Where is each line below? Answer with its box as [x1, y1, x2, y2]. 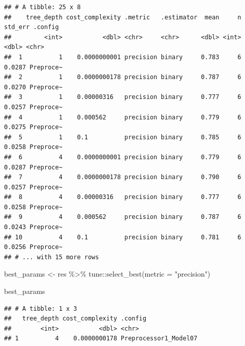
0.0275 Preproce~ [4, 123, 63, 131]
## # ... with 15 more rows [4, 253, 99, 261]
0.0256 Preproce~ [4, 243, 63, 251]
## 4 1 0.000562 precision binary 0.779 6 [4, 113, 241, 121]
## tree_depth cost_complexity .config [4, 315, 147, 323]
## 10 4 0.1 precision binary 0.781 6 [4, 233, 241, 241]
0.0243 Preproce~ [4, 224, 63, 231]
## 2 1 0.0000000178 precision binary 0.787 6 [4, 73, 241, 81]
